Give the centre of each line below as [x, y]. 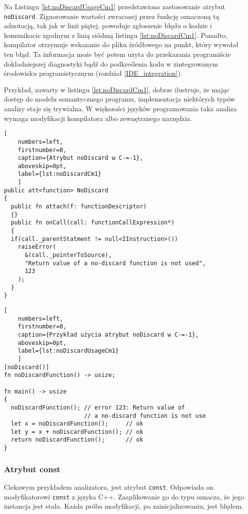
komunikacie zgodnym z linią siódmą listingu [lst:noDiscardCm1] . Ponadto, [116, 35]
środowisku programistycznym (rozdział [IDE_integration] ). [93, 73]
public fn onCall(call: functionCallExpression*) [93, 223]
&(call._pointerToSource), [68, 255]
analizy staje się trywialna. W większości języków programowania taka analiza [120, 108]
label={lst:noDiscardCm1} [60, 174]
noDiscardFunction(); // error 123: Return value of [98, 407]
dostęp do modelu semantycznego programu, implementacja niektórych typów [120, 99]
